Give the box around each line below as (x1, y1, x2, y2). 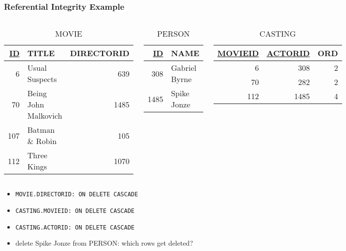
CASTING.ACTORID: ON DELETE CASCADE (15, 224, 135, 231)
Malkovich (27, 110, 63, 122)
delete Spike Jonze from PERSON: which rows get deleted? (15, 238, 193, 248)
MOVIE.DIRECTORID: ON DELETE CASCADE (15, 191, 138, 198)
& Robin (27, 135, 57, 147)
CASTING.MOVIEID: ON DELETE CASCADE (15, 207, 135, 214)
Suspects (27, 73, 57, 85)
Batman (27, 124, 55, 136)
